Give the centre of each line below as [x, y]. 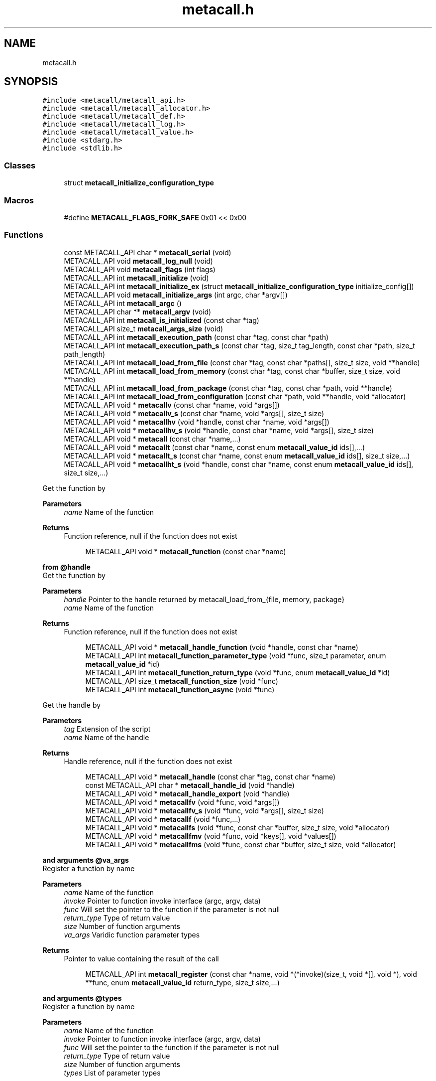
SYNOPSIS [31, 82]
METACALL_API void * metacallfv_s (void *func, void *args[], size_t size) [205, 810]
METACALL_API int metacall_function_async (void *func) [180, 689]
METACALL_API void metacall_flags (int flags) [140, 269]
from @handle [66, 567]
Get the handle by [72, 705]
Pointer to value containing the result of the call [141, 958]
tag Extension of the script [107, 729]
